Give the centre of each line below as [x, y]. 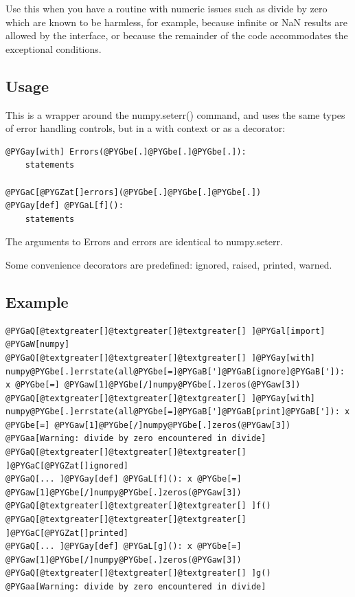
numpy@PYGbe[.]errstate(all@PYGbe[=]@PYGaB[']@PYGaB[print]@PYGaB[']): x [178, 412]
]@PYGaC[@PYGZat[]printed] [67, 533]
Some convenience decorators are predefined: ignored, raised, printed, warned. [169, 264]
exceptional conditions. [54, 48]
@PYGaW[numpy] [38, 345]
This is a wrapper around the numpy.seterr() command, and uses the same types [175, 114]
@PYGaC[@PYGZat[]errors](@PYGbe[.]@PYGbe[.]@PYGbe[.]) [134, 192]
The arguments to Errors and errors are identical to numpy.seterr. [144, 241]
